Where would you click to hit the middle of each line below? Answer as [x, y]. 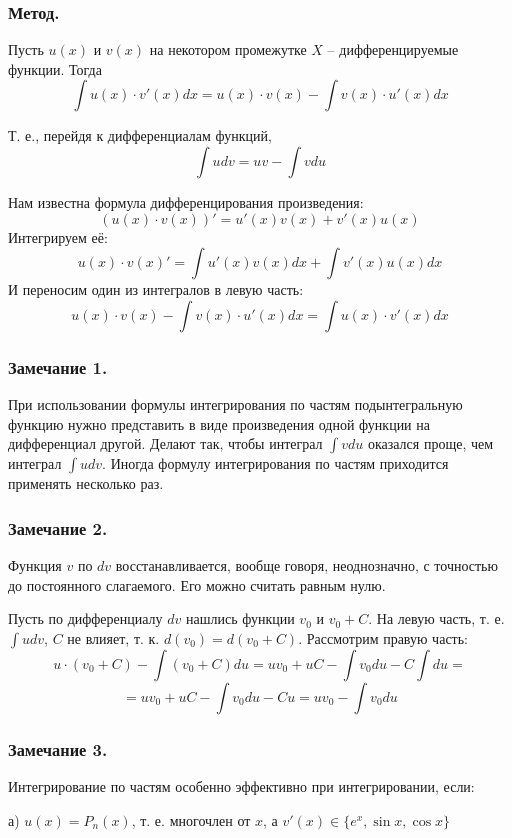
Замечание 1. [58, 366]
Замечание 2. [58, 527]
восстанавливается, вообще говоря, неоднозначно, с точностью [306, 565]
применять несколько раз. [86, 483]
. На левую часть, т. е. [436, 618]
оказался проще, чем [430, 443]
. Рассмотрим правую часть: [383, 637]
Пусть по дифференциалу [85, 618]
